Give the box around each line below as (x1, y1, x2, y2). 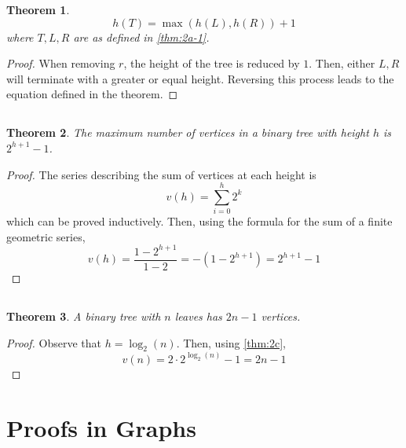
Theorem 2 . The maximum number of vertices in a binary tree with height (6, 124, 369, 141)
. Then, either (309, 55, 375, 72)
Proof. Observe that (6, 334, 102, 351)
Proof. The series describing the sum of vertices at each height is (6, 166, 316, 182)
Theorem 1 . (6, 2, 70, 17)
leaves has (174, 308, 222, 324)
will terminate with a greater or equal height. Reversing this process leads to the (6, 70, 394, 86)
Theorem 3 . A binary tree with (6, 308, 161, 324)
